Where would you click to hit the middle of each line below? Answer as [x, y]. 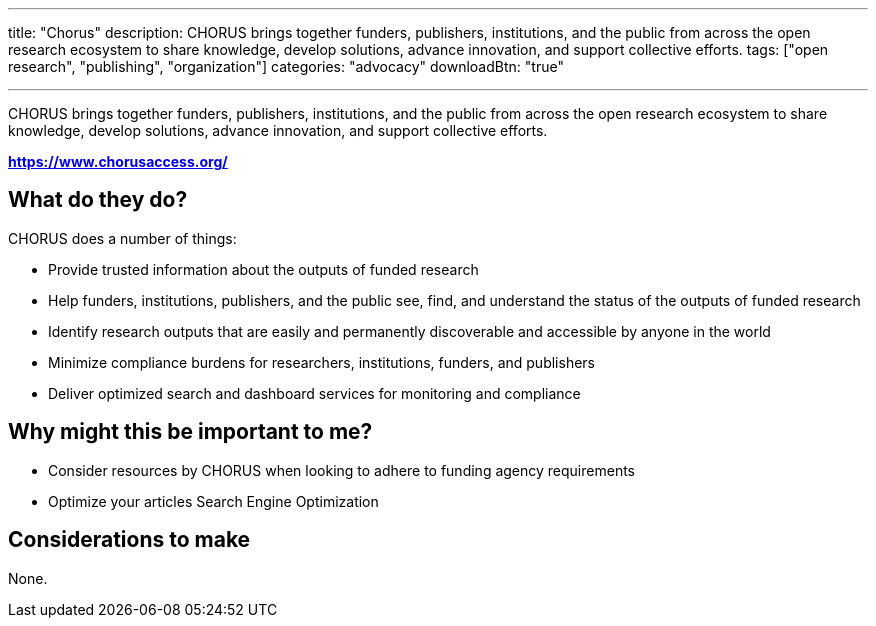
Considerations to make [129, 540]
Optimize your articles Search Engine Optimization [213, 501]
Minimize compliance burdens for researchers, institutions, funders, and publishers [321, 362]
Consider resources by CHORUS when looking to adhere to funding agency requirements [341, 470]
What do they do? [98, 200]
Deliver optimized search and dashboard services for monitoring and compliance [314, 393]
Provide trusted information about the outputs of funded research [263, 269]
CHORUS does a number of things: [122, 238]
